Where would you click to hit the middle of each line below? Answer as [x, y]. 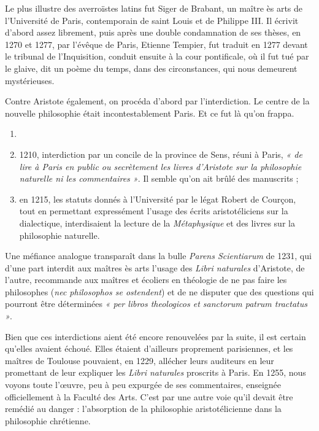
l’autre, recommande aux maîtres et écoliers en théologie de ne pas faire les [146, 280]
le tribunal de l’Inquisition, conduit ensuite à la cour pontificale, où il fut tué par [157, 56]
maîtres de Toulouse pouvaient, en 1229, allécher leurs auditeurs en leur [140, 360]
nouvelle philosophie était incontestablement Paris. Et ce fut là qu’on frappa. [150, 113]
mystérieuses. [30, 80]
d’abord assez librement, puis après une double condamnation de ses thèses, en [153, 32]
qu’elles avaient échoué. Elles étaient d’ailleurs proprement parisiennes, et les [149, 348]
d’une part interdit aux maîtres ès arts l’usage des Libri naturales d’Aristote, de [155, 267]
